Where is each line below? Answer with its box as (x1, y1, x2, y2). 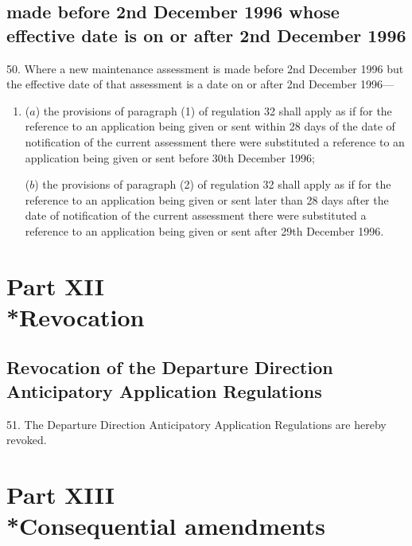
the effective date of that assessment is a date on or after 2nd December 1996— (6, 76, 395, 92)
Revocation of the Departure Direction (6, 355, 333, 380)
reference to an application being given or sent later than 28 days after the (25, 191, 389, 208)
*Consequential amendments (6, 509, 326, 542)
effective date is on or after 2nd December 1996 (6, 22, 406, 47)
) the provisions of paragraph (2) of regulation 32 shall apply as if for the (34, 176, 391, 193)
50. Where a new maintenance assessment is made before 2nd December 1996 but (6, 60, 404, 76)
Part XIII (6, 478, 115, 511)
